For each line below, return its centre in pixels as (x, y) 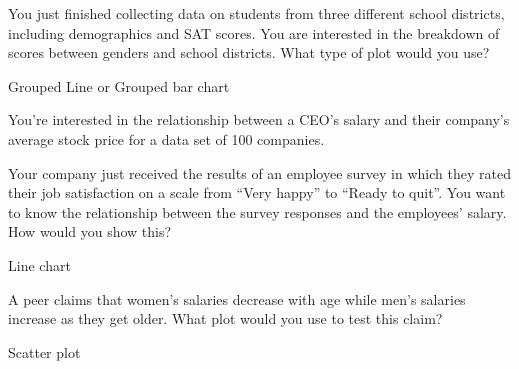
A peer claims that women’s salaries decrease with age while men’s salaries (237, 298)
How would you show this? (90, 231)
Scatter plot (44, 351)
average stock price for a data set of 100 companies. (166, 138)
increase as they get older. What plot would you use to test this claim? (225, 318)
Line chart (39, 264)
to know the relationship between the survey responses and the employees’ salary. (257, 211)
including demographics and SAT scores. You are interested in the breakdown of (254, 32)
